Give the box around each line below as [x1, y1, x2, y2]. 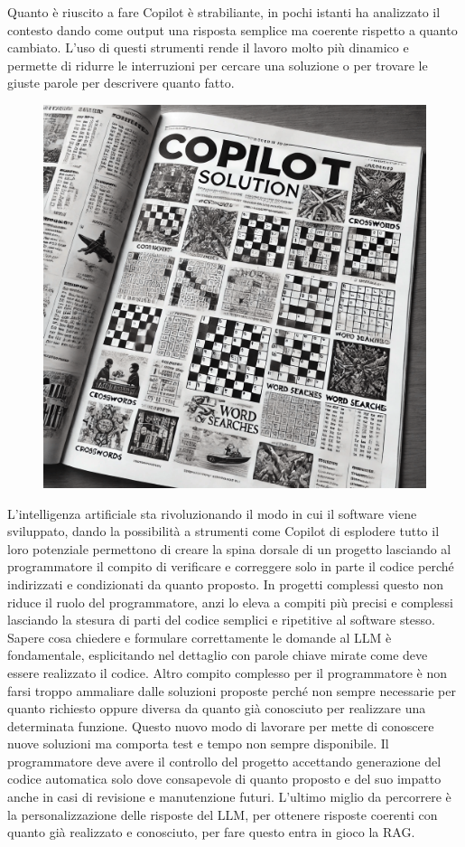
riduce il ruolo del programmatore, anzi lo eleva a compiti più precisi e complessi [7, 592, 453, 611]
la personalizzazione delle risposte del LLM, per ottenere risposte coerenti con [7, 805, 438, 823]
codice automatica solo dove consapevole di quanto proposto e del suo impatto [7, 769, 442, 788]
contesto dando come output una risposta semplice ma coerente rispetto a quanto [7, 20, 458, 39]
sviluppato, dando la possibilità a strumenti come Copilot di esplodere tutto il [7, 522, 440, 541]
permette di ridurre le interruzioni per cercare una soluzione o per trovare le [7, 55, 428, 74]
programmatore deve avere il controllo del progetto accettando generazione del [7, 751, 442, 770]
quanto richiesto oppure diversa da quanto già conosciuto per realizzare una [7, 699, 426, 718]
